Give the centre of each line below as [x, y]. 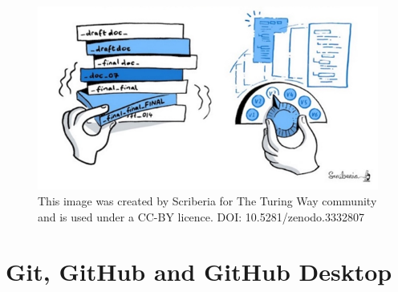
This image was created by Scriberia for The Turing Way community [207, 201]
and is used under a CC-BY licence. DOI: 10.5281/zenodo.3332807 [201, 216]
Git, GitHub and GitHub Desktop [199, 272]
